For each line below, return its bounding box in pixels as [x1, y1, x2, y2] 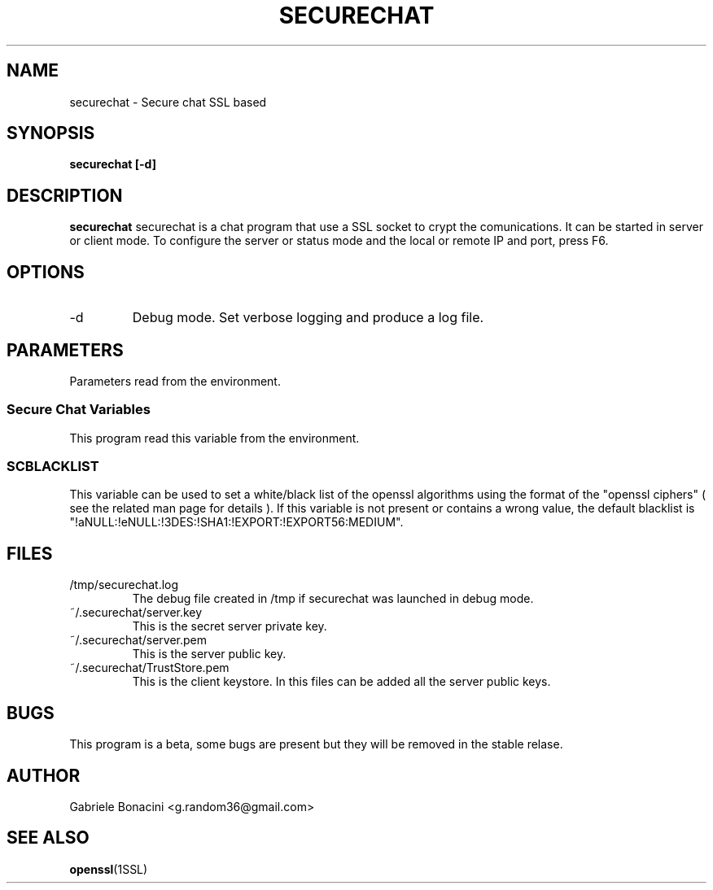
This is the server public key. [132, 647, 287, 661]
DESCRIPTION [7, 185, 123, 206]
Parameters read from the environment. [69, 373, 281, 388]
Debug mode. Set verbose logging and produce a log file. [132, 309, 484, 326]
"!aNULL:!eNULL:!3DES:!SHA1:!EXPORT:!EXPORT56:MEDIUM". [69, 515, 404, 530]
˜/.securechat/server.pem [69, 633, 207, 648]
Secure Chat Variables [7, 401, 151, 418]
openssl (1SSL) [69, 862, 148, 876]
